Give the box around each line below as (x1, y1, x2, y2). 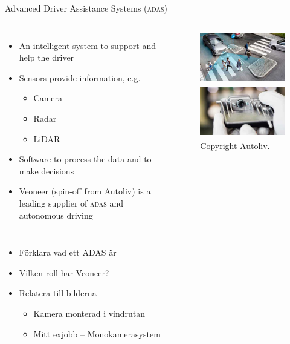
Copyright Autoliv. (200, 139, 270, 151)
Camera (33, 91, 63, 104)
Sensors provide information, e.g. (19, 71, 141, 84)
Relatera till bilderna (19, 286, 97, 299)
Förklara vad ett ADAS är (19, 246, 117, 259)
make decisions (19, 164, 74, 177)
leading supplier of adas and (19, 196, 124, 209)
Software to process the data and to (19, 153, 152, 165)
